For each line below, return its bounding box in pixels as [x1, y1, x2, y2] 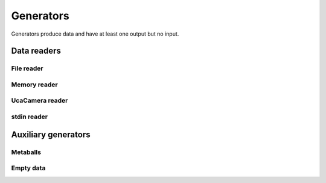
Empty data [11, 164, 46, 172]
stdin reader [11, 112, 48, 121]
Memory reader [11, 80, 58, 89]
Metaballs [11, 148, 42, 156]
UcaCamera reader [11, 97, 68, 105]
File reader [11, 64, 43, 72]
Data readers [11, 46, 62, 56]
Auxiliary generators [11, 129, 91, 140]
